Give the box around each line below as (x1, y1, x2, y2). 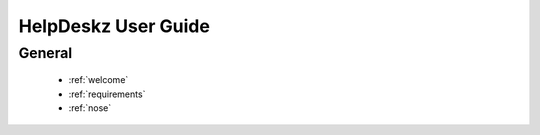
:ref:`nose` (68, 101, 112, 114)
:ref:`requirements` (68, 88, 146, 100)
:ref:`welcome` (68, 74, 129, 86)
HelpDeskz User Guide (18, 15, 210, 37)
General (18, 44, 73, 62)
